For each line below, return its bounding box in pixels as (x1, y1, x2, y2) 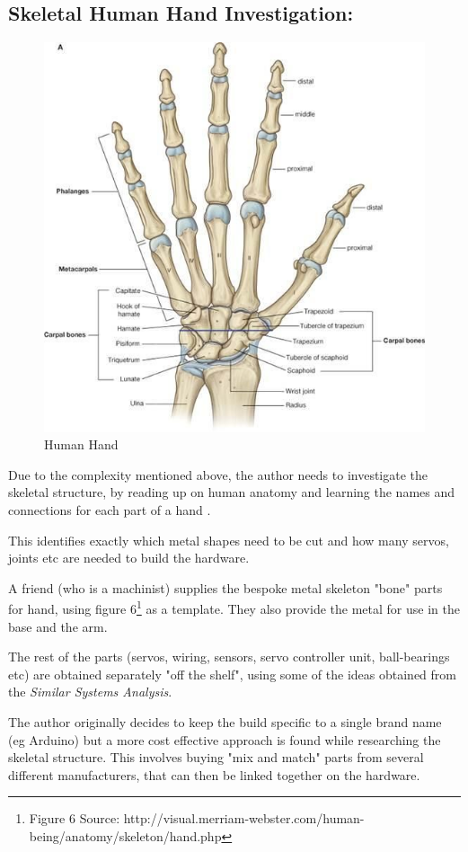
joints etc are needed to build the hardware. (8, 548, 250, 567)
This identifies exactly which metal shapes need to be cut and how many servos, (8, 530, 449, 549)
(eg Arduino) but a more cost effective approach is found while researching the (8, 730, 441, 749)
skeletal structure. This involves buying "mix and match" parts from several (8, 748, 424, 767)
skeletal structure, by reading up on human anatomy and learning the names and (8, 483, 455, 501)
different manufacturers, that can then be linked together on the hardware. (8, 765, 420, 784)
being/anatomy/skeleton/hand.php (29, 826, 222, 845)
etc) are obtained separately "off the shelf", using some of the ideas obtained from (8, 664, 456, 683)
